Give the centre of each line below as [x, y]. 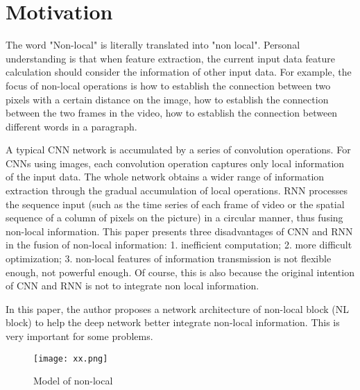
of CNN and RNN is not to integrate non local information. [132, 286]
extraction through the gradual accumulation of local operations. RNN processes [177, 190]
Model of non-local [73, 381]
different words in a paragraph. [71, 126]
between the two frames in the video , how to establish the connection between [172, 113]
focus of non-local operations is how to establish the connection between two [168, 85]
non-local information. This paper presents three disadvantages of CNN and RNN [179, 231]
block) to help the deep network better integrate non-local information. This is [173, 322]
